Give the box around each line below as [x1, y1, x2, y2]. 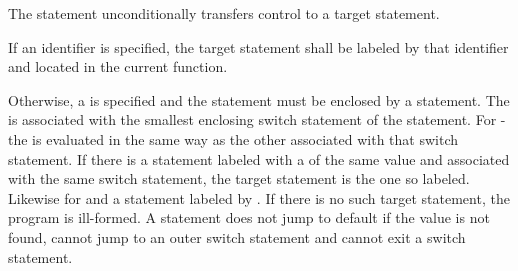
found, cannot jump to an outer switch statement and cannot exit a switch [8, 226, 466, 247]
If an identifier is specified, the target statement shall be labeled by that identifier [8, 36, 509, 57]
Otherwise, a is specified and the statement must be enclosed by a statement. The [8, 89, 510, 110]
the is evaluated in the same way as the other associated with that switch [8, 128, 458, 149]
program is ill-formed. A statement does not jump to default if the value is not [8, 207, 490, 228]
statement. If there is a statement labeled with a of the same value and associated [8, 148, 510, 169]
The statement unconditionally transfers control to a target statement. [8, 3, 440, 23]
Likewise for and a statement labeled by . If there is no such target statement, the [8, 187, 510, 208]
